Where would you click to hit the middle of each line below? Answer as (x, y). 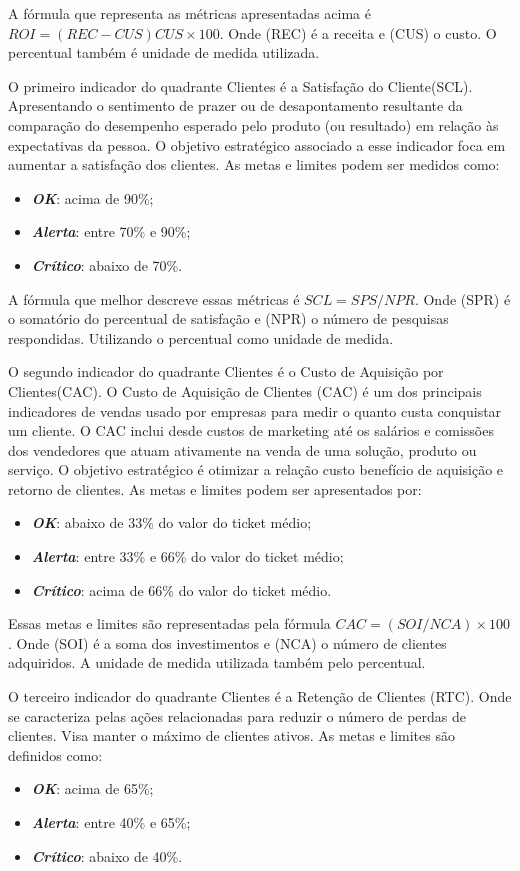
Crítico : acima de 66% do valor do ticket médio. (181, 589)
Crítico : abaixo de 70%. (107, 264)
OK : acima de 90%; (92, 197)
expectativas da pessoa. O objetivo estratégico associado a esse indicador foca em (257, 144)
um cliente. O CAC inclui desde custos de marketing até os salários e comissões (251, 430)
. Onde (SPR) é (462, 298)
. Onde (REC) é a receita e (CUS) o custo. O (358, 32)
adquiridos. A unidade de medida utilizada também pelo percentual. (217, 662)
